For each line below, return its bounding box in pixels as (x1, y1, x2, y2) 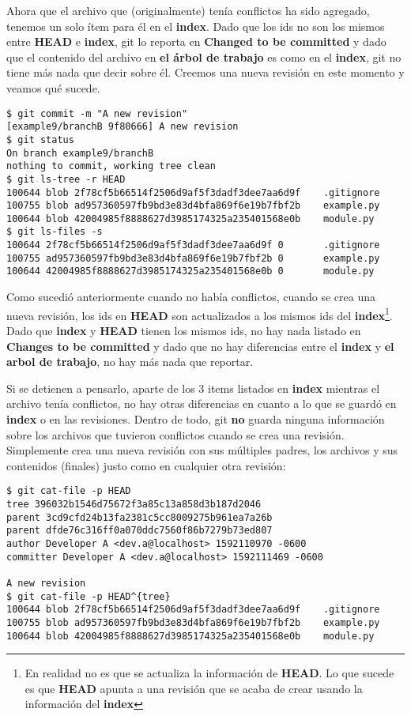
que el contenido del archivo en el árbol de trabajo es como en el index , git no (6, 48, 402, 65)
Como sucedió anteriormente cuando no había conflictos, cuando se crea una (6, 288, 375, 305)
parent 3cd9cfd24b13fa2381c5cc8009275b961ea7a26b (6, 511, 273, 523)
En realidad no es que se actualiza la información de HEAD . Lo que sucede (25, 665, 394, 681)
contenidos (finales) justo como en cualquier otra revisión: (6, 457, 286, 473)
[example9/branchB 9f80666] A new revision (6, 121, 239, 133)
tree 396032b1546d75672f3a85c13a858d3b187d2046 (6, 498, 262, 510)
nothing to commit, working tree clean (6, 160, 216, 172)
